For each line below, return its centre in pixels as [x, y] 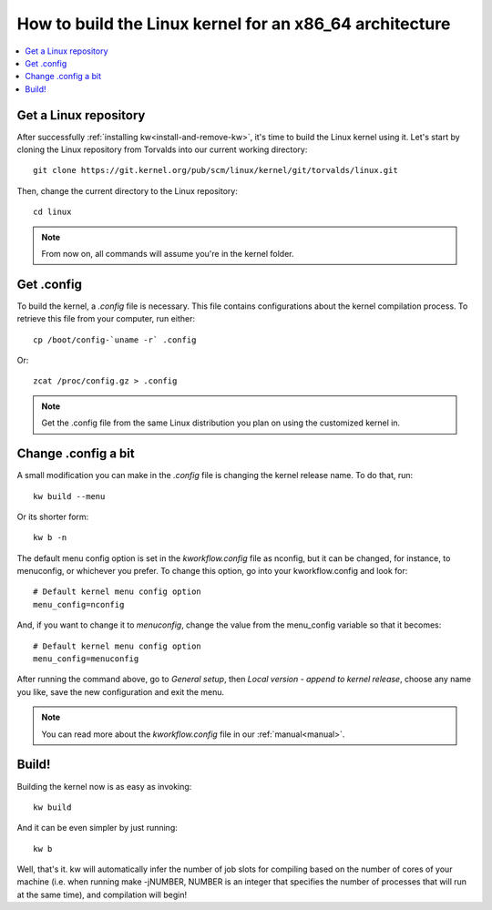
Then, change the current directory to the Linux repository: [128, 190]
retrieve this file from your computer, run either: [106, 319]
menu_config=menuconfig [86, 659]
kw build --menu [69, 496]
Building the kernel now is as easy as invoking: [104, 786]
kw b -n [50, 538]
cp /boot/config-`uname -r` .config [115, 340]
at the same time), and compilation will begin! [102, 895]
